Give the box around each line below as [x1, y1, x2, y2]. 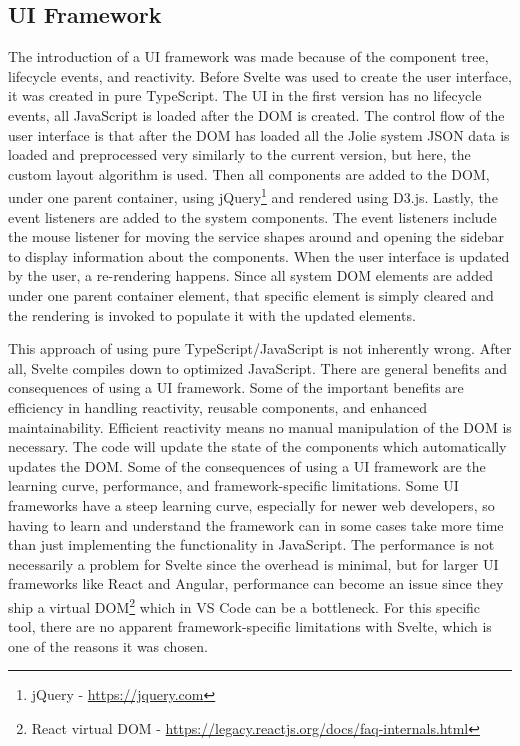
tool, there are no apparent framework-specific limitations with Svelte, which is [8, 616, 492, 637]
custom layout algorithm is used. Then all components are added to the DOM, [8, 163, 490, 184]
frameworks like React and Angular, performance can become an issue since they [8, 573, 504, 594]
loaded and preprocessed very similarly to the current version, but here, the [8, 144, 471, 165]
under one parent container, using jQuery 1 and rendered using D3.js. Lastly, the [8, 184, 498, 208]
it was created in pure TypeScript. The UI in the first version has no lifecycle [8, 85, 482, 106]
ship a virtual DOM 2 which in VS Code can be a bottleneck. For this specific [8, 593, 481, 617]
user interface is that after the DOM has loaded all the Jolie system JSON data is [8, 124, 510, 145]
